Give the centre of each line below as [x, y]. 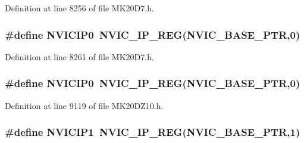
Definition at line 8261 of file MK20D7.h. [79, 56]
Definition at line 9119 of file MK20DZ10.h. [84, 105]
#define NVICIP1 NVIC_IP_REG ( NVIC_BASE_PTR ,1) [153, 132]
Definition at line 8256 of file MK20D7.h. [79, 8]
